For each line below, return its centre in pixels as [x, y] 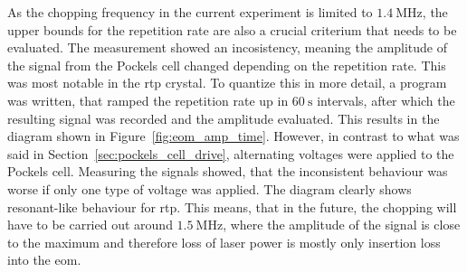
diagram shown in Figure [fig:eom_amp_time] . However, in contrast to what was [233, 136]
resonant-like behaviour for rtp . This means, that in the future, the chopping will [232, 206]
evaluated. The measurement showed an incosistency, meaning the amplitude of [228, 47]
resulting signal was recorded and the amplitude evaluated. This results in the [224, 118]
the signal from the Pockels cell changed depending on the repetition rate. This [227, 65]
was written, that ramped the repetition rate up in [148, 100]
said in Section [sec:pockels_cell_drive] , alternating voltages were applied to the [231, 153]
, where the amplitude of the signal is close [342, 225]
